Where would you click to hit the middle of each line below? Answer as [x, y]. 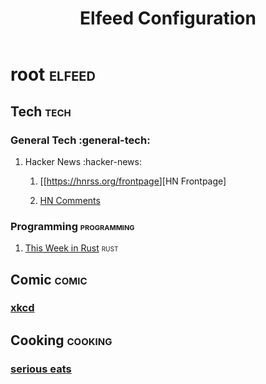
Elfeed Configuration [168, 18]
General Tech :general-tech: [80, 140]
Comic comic [49, 279]
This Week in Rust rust [71, 248]
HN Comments [70, 200]
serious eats [41, 369]
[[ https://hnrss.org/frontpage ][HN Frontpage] [133, 181]
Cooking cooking [61, 340]
